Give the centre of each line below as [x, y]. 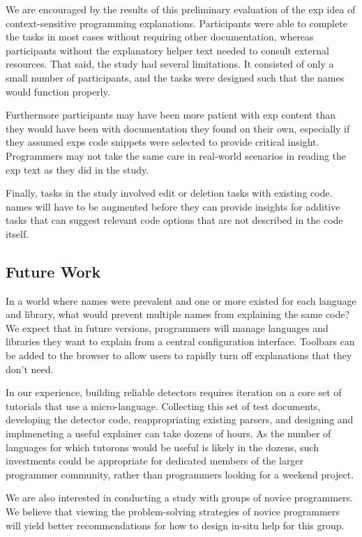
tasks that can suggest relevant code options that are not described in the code [174, 220]
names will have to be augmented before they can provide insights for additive [173, 206]
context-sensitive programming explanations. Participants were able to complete [176, 23]
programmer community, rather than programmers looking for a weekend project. [180, 474]
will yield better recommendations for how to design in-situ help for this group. [175, 525]
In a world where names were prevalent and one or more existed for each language [181, 300]
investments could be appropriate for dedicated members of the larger [155, 461]
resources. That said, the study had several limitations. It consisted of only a [170, 64]
